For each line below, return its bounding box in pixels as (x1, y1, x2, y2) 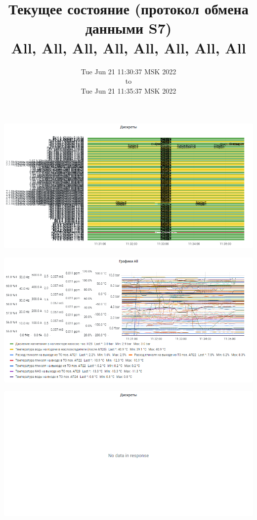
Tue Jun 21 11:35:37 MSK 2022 (81, 85, 176, 96)
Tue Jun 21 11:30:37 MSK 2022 (81, 66, 176, 76)
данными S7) (85, 18, 172, 38)
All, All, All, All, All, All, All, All (11, 37, 246, 57)
